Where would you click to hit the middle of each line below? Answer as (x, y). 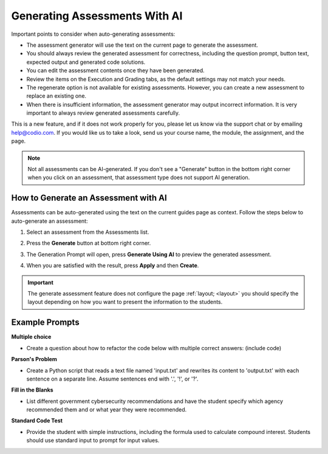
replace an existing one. (56, 96)
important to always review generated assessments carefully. (103, 113)
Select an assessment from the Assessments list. (88, 232)
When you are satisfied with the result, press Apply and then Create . (113, 266)
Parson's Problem (34, 359)
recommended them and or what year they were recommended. (107, 410)
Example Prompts (45, 323)
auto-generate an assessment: (50, 221)
